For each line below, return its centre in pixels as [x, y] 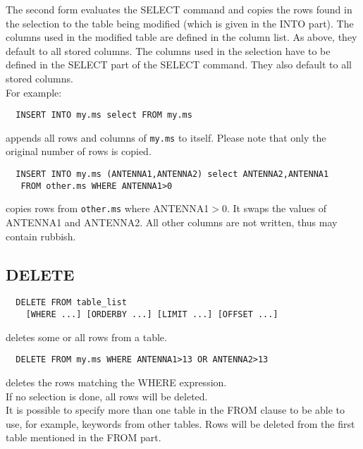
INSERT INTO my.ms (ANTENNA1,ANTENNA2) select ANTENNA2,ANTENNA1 [172, 174]
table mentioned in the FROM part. [84, 437]
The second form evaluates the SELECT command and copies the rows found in [179, 9]
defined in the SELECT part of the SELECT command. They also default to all [179, 64]
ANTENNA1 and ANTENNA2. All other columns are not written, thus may [172, 222]
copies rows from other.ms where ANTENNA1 [107, 208]
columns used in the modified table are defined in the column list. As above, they [181, 37]
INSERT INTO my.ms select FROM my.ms [104, 115]
